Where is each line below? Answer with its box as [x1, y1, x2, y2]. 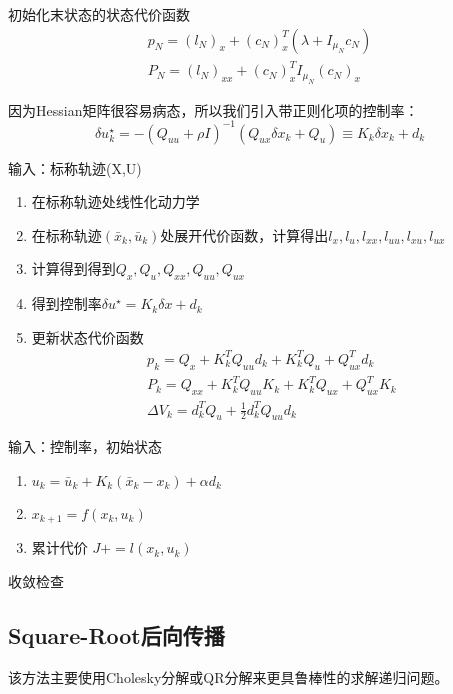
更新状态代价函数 [31, 326, 144, 347]
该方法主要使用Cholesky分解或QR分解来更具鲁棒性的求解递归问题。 [8, 666, 449, 687]
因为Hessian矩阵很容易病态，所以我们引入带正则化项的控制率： [8, 99, 419, 120]
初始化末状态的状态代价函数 [8, 4, 190, 24]
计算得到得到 [31, 258, 116, 279]
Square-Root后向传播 [8, 620, 225, 651]
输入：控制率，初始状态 [8, 436, 162, 457]
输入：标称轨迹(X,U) [8, 157, 142, 178]
